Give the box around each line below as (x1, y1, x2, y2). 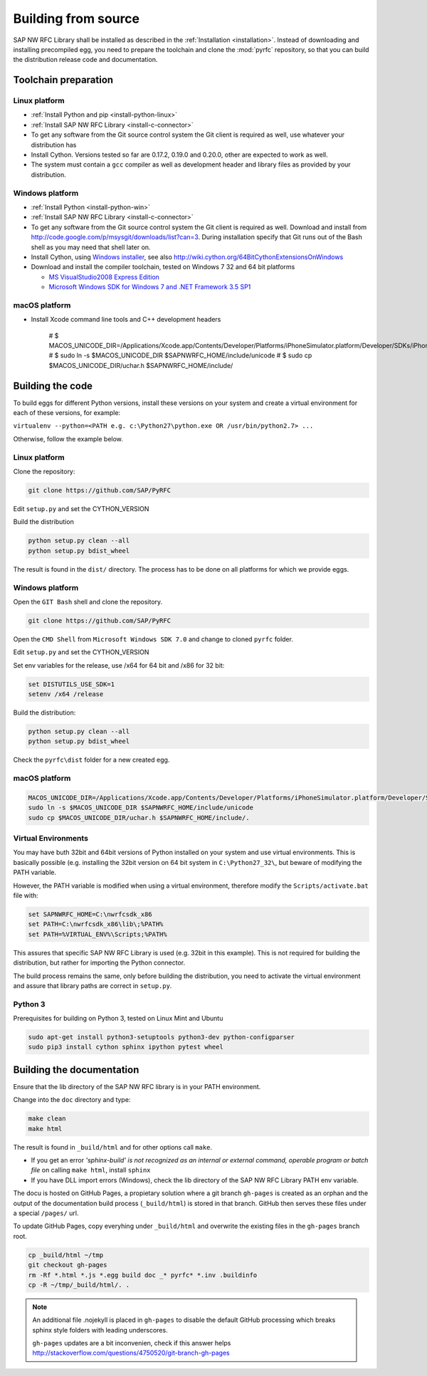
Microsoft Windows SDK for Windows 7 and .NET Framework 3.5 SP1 (48, 283, 251, 291)
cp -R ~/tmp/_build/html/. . (28, 1281, 130, 1288)
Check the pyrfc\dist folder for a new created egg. (13, 755, 170, 765)
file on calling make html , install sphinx (31, 1166, 151, 1175)
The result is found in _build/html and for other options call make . (13, 1143, 213, 1151)
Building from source (13, 11, 140, 26)
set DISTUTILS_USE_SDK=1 (28, 680, 115, 688)
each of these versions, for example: (13, 409, 121, 417)
